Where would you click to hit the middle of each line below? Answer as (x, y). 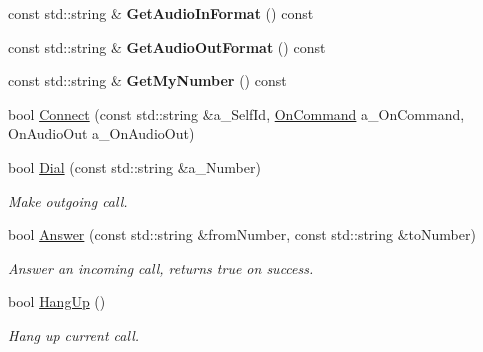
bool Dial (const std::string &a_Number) (134, 166)
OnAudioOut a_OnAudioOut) (101, 133)
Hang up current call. (74, 334)
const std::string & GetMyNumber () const (147, 80)
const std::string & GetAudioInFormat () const (161, 13)
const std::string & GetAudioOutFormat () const (167, 46)
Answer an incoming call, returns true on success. (161, 267)
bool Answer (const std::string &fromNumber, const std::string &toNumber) (242, 234)
